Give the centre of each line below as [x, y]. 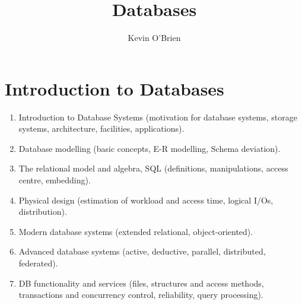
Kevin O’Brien [154, 38]
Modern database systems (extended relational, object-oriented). [136, 231]
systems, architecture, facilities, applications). [101, 128]
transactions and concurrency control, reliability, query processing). [141, 295]
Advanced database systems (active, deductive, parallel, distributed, [142, 251]
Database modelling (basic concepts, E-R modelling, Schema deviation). [150, 148]
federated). [38, 263]
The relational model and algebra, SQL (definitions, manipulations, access [153, 168]
